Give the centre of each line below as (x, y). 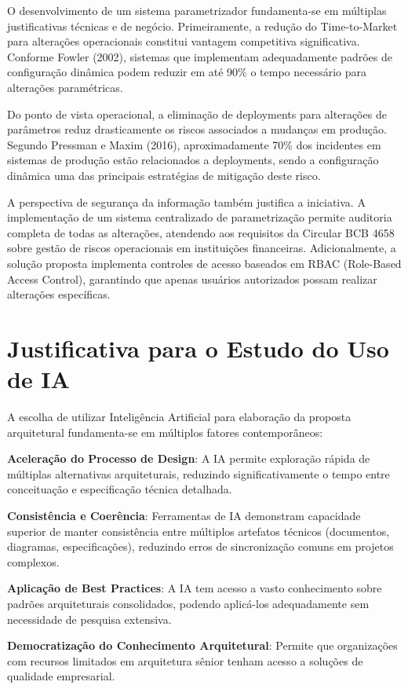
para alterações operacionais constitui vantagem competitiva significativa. (184, 41)
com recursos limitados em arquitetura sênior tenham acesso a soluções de (185, 660)
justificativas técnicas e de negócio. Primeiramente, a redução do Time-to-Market (202, 26)
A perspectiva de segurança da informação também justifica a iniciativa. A (186, 202)
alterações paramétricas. (65, 87)
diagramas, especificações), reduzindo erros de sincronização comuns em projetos (200, 546)
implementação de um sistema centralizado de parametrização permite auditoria (200, 217)
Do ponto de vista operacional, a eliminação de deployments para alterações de (197, 114)
